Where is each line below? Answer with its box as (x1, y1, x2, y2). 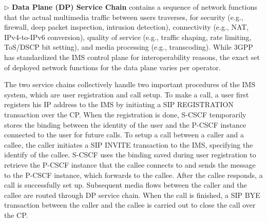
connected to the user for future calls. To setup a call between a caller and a (4, 129, 244, 140)
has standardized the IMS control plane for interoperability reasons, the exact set (4, 51, 260, 62)
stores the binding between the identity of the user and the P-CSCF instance (4, 119, 246, 130)
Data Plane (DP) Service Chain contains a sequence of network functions (12, 2, 257, 12)
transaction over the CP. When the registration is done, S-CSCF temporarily (4, 109, 246, 119)
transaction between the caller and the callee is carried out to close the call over (4, 199, 256, 210)
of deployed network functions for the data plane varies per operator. (4, 62, 221, 72)
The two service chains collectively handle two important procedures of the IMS (4, 79, 256, 90)
